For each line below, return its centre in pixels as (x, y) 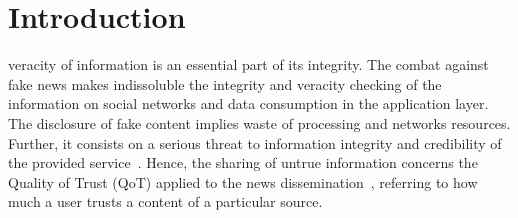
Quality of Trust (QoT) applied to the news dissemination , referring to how (243, 181)
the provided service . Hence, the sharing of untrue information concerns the (243, 162)
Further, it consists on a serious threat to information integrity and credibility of (255, 142)
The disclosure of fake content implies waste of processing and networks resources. (259, 122)
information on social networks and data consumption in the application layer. (248, 103)
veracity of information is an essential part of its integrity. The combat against (248, 64)
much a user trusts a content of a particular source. (165, 201)
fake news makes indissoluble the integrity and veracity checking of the (225, 83)
